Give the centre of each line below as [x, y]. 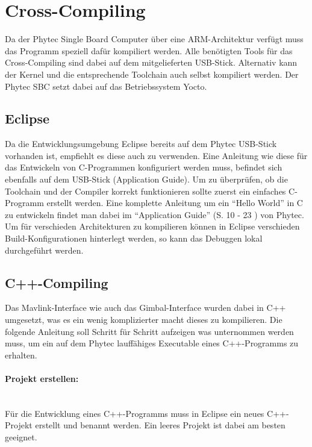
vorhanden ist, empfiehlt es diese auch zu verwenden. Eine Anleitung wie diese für [156, 155]
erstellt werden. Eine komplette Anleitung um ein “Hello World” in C [175, 203]
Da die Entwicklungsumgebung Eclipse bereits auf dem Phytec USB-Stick [141, 144]
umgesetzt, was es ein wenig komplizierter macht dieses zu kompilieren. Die [144, 320]
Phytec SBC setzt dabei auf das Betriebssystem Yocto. [106, 86]
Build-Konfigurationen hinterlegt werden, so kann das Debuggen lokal [134, 238]
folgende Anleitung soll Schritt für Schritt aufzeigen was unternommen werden [149, 331]
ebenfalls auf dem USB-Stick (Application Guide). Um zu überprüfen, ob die [146, 179]
